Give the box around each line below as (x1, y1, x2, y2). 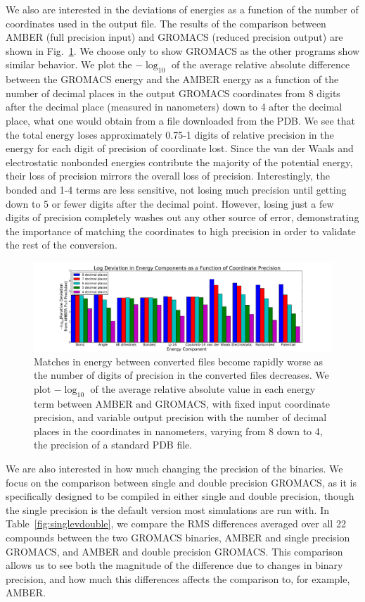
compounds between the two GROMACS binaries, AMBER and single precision (6, 529, 350, 544)
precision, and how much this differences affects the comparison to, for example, (6, 571, 350, 586)
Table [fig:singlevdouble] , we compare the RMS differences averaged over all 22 (6, 516, 346, 531)
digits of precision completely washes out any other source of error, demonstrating (6, 210, 359, 225)
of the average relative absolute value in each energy (90, 381, 316, 396)
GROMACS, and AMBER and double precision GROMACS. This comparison (6, 544, 343, 558)
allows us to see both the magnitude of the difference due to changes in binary (6, 558, 343, 572)
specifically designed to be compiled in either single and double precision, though (6, 489, 354, 503)
